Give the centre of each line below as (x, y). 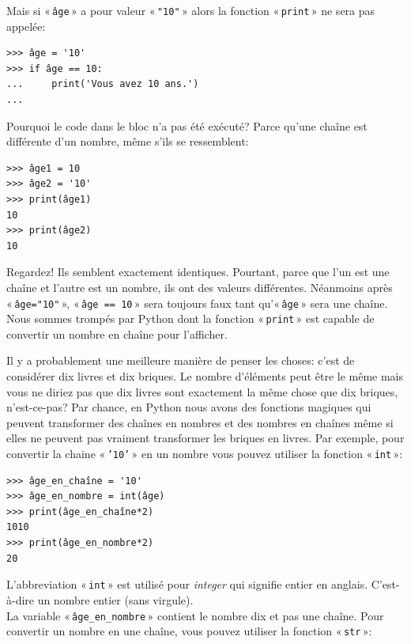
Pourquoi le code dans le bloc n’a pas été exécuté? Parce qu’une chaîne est (187, 125)
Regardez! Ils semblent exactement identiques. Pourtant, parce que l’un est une (198, 272)
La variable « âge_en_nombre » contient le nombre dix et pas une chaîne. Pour (195, 615)
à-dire (21, 599)
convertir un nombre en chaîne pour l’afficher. (117, 333)
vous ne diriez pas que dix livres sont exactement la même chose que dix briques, (202, 391)
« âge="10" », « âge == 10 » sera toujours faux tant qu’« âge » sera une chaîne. (197, 303)
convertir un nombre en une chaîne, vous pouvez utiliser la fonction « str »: (189, 631)
